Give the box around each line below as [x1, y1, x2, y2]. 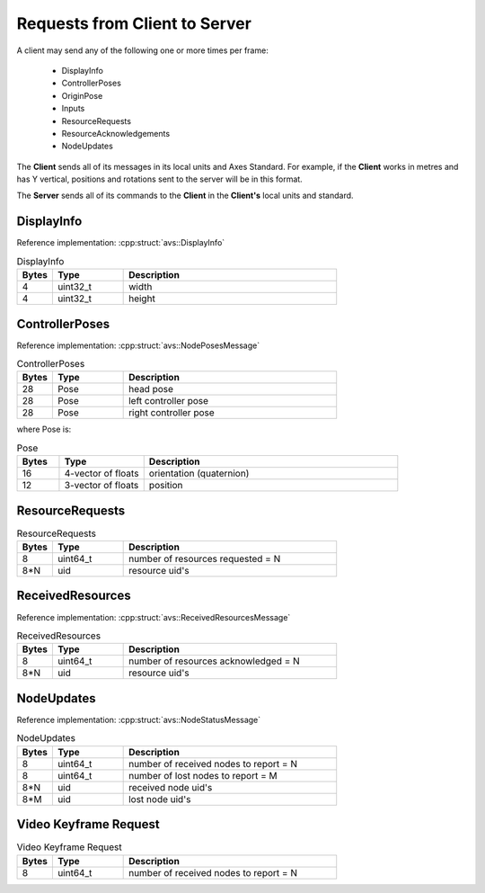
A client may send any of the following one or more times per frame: [16, 45, 269, 56]
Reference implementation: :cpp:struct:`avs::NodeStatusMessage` [16, 714, 261, 725]
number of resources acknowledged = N [128, 655, 300, 667]
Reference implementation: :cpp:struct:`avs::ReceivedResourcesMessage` [16, 612, 291, 622]
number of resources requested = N [128, 553, 281, 566]
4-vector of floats [64, 468, 139, 480]
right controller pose [128, 406, 215, 419]
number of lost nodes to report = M [128, 769, 278, 781]
